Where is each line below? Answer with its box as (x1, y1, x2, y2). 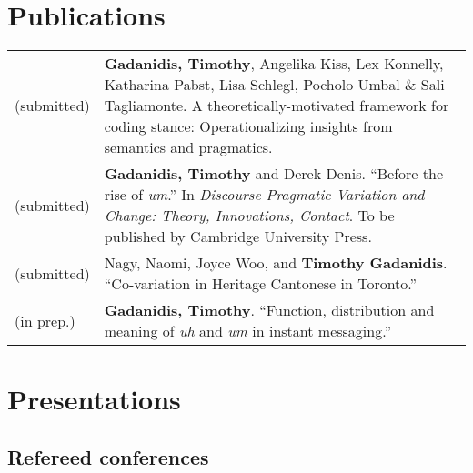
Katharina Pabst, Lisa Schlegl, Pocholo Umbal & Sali (104, 74, 445, 96)
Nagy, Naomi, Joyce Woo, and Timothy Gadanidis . (104, 252, 448, 274)
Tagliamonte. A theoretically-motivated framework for (104, 95, 449, 116)
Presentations (7, 380, 181, 418)
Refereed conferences (7, 442, 209, 470)
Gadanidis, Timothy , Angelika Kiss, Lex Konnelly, (104, 53, 444, 75)
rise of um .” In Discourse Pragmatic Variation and (104, 184, 425, 206)
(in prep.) (15, 309, 75, 331)
